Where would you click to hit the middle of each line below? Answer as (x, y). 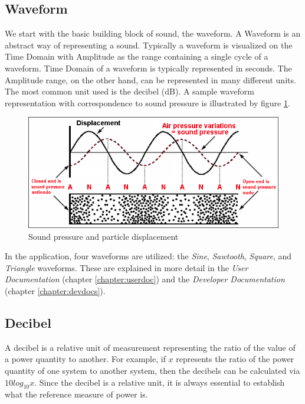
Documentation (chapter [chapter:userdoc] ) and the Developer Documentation (145, 279)
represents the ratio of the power (235, 359)
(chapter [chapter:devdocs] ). (55, 290)
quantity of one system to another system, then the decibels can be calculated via (152, 370)
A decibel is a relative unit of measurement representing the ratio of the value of (150, 347)
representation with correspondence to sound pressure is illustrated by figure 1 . (147, 102)
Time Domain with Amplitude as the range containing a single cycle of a (137, 56)
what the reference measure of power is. (76, 394)
